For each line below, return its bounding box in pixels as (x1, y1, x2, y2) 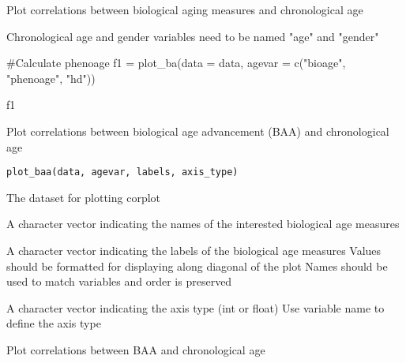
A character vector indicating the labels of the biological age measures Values (6, 242, 382, 258)
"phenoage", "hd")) (6, 69, 96, 86)
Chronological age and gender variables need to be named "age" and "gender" (6, 28, 379, 44)
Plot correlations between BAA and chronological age (6, 341, 265, 357)
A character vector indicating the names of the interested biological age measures (6, 215, 400, 232)
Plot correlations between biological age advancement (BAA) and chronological (6, 122, 389, 139)
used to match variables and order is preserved (6, 273, 232, 290)
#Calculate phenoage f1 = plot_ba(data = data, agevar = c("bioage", (6, 54, 346, 71)
